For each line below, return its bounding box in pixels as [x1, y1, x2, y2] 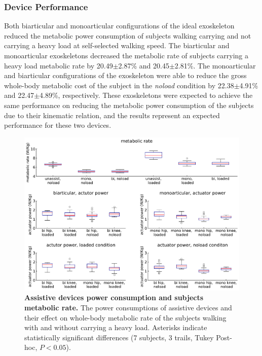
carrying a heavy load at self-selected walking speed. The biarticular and [4, 40, 230, 51]
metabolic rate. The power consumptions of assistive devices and [24, 302, 232, 313]
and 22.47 [4, 90, 34, 100]
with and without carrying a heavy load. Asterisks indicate [24, 322, 207, 333]
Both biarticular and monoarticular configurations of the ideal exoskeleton [4, 20, 235, 31]
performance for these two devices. [4, 120, 111, 130]
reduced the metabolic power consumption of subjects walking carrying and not [4, 30, 251, 41]
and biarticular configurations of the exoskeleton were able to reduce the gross [4, 70, 247, 81]
